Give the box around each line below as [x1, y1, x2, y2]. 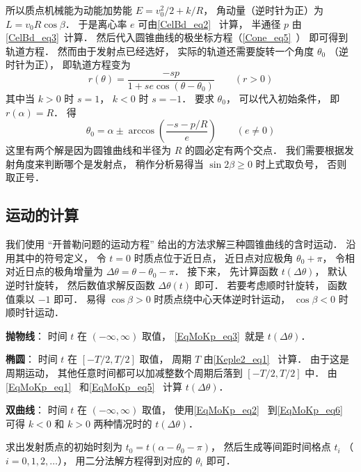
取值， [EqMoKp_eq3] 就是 [141, 328, 264, 343]
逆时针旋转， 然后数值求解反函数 [6, 277, 155, 292]
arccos [128, 126, 155, 136]
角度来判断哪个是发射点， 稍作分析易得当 [15, 156, 204, 171]
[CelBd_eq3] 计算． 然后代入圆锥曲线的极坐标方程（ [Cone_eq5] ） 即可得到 [6, 30, 348, 45]
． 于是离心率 [65, 16, 127, 31]
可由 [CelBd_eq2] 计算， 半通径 [138, 16, 281, 31]
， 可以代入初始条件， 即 [225, 91, 340, 106]
